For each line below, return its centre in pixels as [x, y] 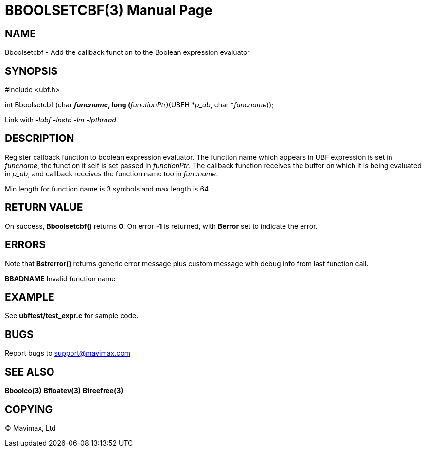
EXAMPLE [30, 297]
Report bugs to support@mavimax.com [68, 353]
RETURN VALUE [44, 208]
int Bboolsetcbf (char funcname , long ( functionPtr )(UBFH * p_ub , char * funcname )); [139, 105]
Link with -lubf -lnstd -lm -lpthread [61, 120]
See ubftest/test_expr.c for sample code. [72, 316]
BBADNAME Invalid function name [60, 278]
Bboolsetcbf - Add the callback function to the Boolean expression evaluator [127, 52]
